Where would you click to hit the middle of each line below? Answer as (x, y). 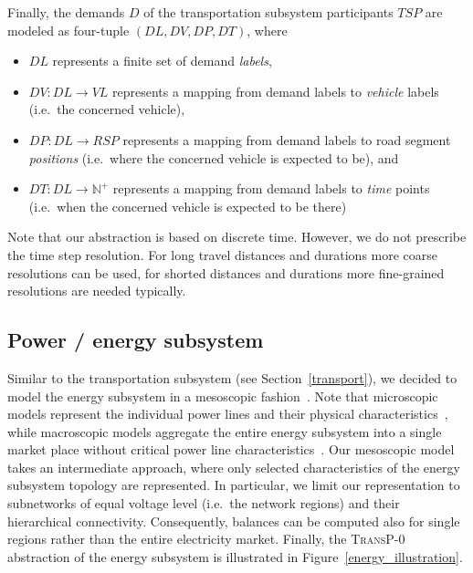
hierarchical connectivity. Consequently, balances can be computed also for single (234, 521)
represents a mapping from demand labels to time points (271, 188)
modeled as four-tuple (68, 30)
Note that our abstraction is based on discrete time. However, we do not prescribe (237, 237)
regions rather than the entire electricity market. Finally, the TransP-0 (206, 539)
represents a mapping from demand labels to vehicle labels (276, 91)
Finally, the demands (66, 12)
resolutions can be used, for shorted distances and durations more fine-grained (226, 272)
